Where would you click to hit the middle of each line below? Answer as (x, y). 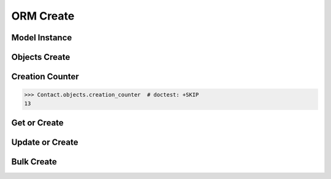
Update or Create (45, 142)
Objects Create (41, 57)
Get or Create (37, 122)
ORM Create (43, 16)
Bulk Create (34, 162)
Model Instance (42, 38)
